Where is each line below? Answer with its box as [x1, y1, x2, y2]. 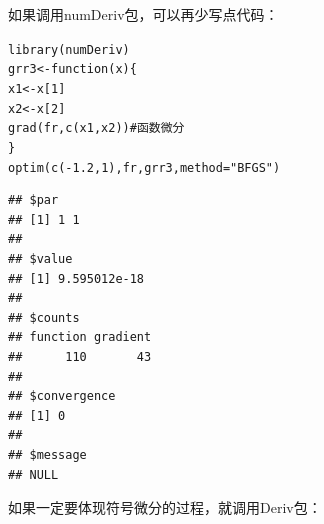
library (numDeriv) [8, 42, 130, 57]
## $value [8, 251, 73, 266]
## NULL [8, 467, 59, 482]
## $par [8, 193, 59, 208]
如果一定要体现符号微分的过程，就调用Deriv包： [8, 497, 322, 518]
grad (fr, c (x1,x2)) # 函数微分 [8, 121, 185, 136]
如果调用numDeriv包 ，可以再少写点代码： [8, 4, 279, 24]
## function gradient [8, 330, 152, 345]
